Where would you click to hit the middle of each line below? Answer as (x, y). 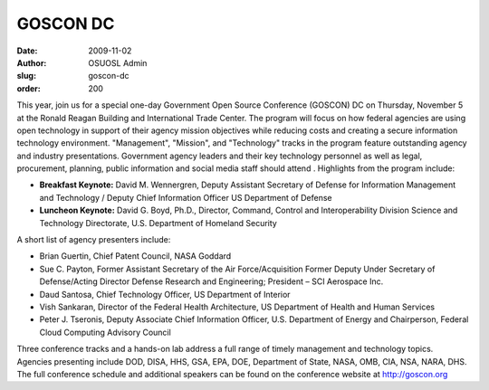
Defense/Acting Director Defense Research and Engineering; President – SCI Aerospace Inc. (211, 281)
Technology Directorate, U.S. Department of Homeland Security (158, 223)
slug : (26, 76)
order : (29, 88)
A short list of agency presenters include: (94, 240)
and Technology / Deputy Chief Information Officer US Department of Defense (186, 197)
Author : (32, 62)
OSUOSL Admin (118, 62)
